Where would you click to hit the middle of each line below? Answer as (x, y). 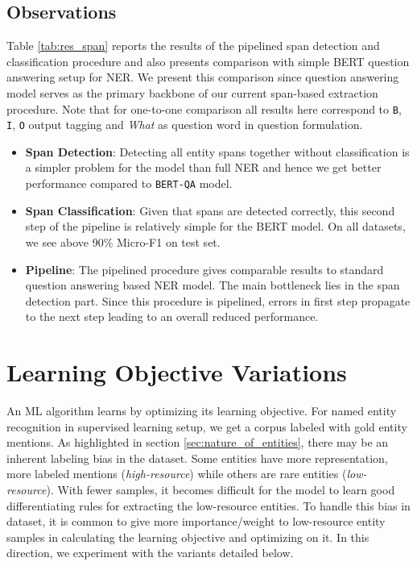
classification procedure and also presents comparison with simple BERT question (208, 61)
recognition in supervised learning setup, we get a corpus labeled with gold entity (207, 426)
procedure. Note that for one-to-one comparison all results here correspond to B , (204, 108)
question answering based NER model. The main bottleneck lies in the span (213, 285)
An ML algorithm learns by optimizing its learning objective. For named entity (202, 411)
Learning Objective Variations (177, 372)
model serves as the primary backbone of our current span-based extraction (192, 92)
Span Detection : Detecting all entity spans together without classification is (217, 151)
